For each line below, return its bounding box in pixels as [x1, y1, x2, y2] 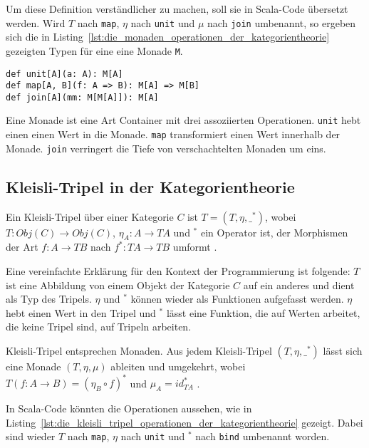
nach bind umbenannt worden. [195, 429, 330, 444]
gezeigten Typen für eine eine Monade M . [6, 43, 183, 58]
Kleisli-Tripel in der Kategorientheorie [6, 175, 295, 197]
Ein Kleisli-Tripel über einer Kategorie [6, 209, 174, 224]
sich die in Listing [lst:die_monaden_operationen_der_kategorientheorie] [6, 29, 330, 44]
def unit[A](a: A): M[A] [6, 68, 123, 79]
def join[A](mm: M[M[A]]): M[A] [6, 92, 159, 103]
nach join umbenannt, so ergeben [207, 15, 356, 30]
